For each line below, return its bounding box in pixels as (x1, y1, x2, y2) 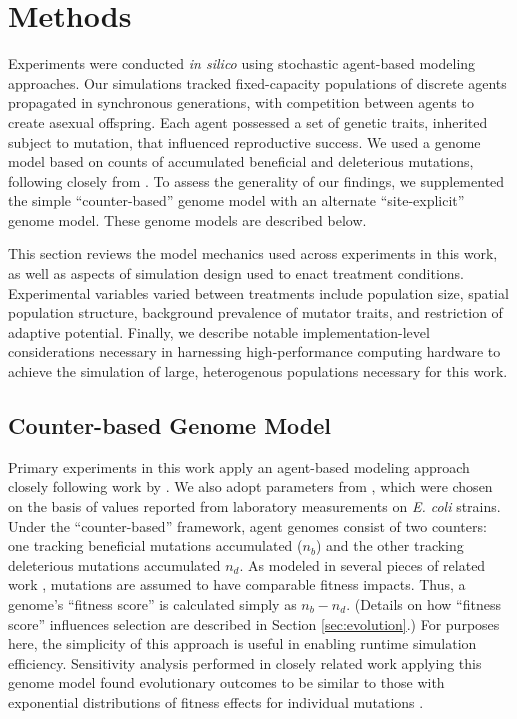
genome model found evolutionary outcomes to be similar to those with (8, 672, 445, 693)
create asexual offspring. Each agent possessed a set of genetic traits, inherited (8, 111, 488, 132)
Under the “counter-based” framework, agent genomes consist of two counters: (8, 515, 487, 536)
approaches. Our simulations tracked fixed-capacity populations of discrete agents (8, 72, 507, 93)
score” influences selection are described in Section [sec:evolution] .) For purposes (8, 613, 500, 634)
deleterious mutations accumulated (8, 554, 221, 575)
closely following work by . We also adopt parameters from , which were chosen (8, 476, 493, 497)
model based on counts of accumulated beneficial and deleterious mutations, (8, 151, 474, 172)
